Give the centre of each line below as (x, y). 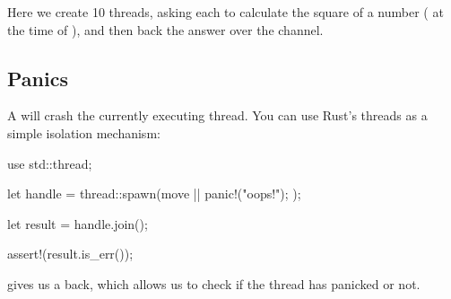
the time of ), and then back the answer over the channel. (165, 29)
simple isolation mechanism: (84, 132)
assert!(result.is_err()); (70, 254)
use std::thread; (50, 163)
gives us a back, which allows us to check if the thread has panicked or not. (214, 283)
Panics (38, 78)
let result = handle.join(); (78, 223)
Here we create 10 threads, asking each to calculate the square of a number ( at (225, 12)
